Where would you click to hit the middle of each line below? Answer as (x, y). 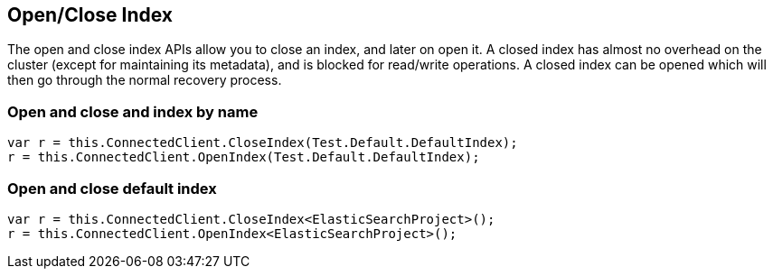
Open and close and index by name (133, 111)
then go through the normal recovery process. (145, 80)
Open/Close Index (90, 15)
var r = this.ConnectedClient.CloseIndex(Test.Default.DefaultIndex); (263, 143)
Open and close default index (112, 188)
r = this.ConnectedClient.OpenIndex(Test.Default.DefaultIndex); (244, 157)
